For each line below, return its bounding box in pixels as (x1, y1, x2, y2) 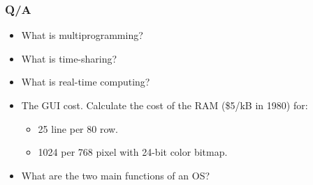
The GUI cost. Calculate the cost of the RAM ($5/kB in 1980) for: (21, 98, 308, 112)
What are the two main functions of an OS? (21, 168, 210, 182)
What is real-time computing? (21, 74, 150, 89)
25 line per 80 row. (38, 121, 119, 136)
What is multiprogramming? (21, 28, 143, 42)
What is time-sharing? (21, 51, 117, 65)
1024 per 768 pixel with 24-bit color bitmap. (38, 145, 228, 159)
